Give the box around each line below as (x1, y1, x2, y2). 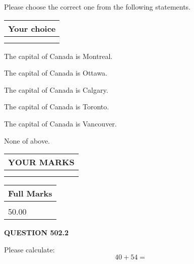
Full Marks (8, 187, 52, 200)
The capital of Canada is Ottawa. (4, 68, 108, 78)
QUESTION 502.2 (4, 227, 69, 238)
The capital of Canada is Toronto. (4, 101, 109, 112)
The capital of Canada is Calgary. (4, 84, 108, 95)
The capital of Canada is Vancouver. (4, 118, 117, 128)
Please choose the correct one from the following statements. (4, 2, 191, 12)
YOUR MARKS (8, 156, 75, 168)
